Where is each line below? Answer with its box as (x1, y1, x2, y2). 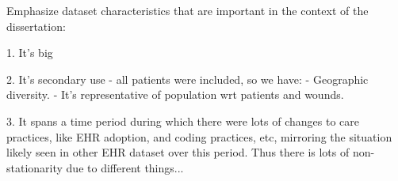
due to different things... (66, 159, 184, 175)
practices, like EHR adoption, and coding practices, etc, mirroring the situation (6, 128, 392, 145)
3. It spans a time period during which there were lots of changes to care (6, 112, 359, 129)
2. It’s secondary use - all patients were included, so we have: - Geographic (6, 70, 369, 87)
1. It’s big (6, 44, 53, 61)
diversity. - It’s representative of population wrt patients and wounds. (6, 86, 344, 103)
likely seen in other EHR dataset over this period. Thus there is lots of (6, 144, 350, 160)
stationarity (6, 159, 63, 175)
